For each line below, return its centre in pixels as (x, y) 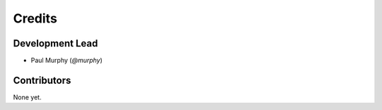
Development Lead (56, 43)
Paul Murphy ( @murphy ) (66, 61)
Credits (35, 18)
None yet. (27, 97)
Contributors (42, 80)
